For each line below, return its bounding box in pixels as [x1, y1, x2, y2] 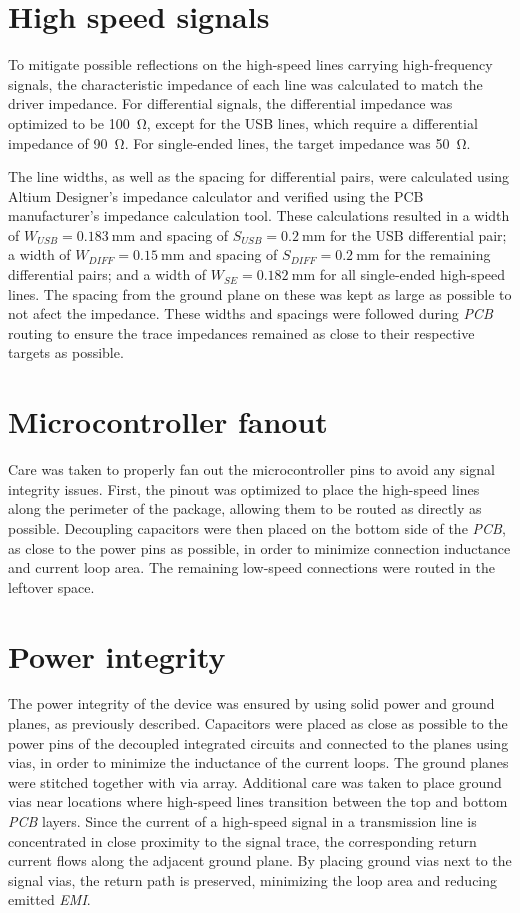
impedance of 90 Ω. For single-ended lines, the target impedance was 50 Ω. [8, 132, 471, 153]
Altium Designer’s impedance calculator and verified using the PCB [8, 185, 424, 206]
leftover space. [8, 576, 95, 597]
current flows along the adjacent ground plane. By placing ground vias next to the [8, 850, 512, 871]
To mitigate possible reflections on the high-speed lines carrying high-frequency [8, 54, 493, 75]
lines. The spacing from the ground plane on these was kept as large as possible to [8, 283, 512, 304]
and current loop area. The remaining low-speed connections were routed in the [8, 557, 495, 578]
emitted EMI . [8, 889, 91, 910]
